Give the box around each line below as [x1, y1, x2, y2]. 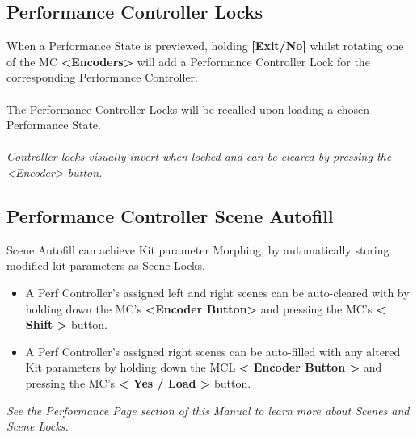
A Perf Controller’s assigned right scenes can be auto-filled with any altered [25, 342, 401, 359]
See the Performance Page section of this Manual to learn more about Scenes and [6, 401, 410, 418]
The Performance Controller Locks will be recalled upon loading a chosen [6, 100, 370, 117]
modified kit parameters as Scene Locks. [6, 257, 205, 274]
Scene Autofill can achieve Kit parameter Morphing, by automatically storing [6, 241, 390, 258]
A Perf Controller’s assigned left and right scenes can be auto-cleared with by [25, 284, 410, 300]
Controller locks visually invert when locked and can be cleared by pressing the [6, 148, 392, 165]
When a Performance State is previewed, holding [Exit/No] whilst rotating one [6, 37, 404, 54]
